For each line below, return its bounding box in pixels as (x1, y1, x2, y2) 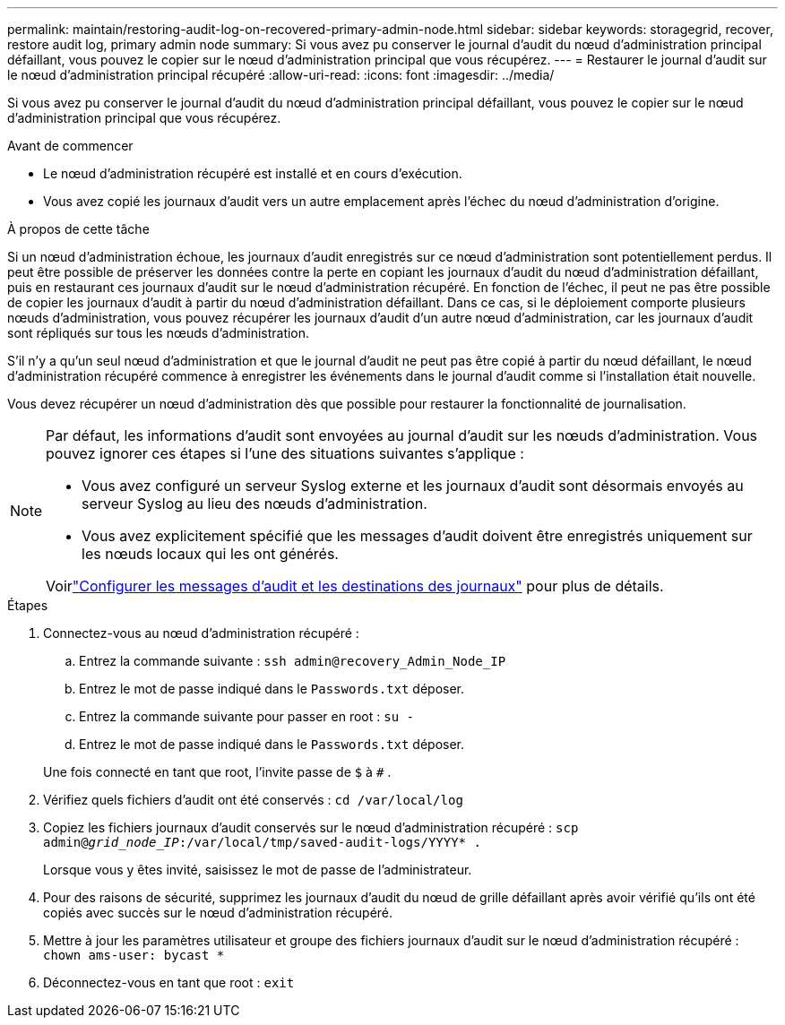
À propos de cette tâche (7, 221, 150, 237)
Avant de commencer (7, 138, 134, 153)
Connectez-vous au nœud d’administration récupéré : (43, 625, 359, 641)
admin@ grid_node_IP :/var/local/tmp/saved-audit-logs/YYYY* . (43, 835, 481, 849)
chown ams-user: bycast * (43, 948, 225, 962)
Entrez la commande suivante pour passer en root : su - (79, 709, 414, 724)
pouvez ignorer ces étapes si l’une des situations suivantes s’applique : (46, 444, 524, 462)
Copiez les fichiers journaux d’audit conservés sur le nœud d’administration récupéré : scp (43, 820, 579, 835)
